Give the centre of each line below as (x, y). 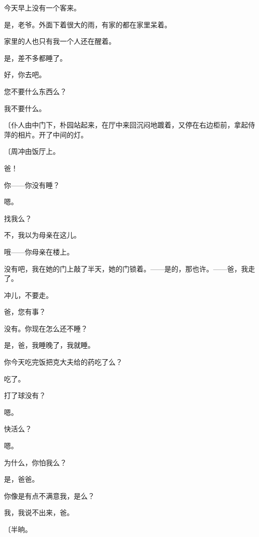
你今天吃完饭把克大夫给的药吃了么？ (63, 362)
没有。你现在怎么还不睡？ (46, 328)
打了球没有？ (25, 395)
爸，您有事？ (25, 312)
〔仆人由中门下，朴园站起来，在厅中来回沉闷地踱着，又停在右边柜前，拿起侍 (129, 125)
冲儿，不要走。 (28, 295)
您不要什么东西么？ (35, 91)
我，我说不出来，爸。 (39, 512)
